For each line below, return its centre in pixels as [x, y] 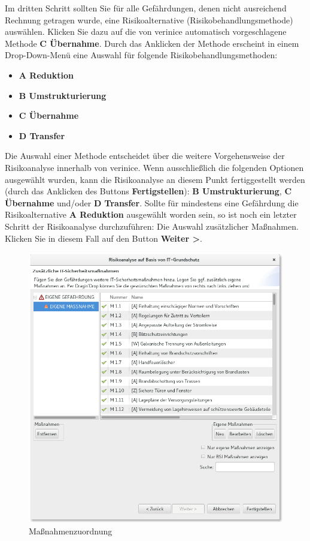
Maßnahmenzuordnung [71, 531]
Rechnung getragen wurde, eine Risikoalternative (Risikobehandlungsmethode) [149, 19]
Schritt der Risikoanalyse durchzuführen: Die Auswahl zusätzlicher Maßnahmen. [152, 226]
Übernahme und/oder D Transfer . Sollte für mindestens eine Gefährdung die [152, 202]
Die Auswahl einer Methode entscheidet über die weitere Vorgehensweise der [145, 156]
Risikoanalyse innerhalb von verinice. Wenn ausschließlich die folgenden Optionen [154, 167]
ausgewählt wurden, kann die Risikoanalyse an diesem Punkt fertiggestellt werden [155, 179]
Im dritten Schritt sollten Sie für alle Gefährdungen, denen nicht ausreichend [146, 8]
